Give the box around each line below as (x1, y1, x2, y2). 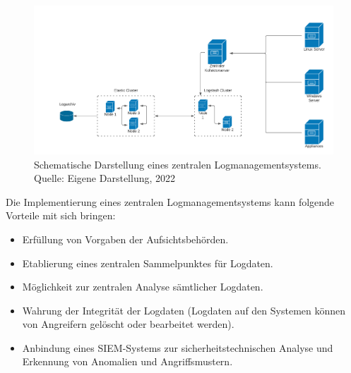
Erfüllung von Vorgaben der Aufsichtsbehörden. (22, 231, 229, 246)
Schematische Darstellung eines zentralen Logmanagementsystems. (34, 157, 321, 171)
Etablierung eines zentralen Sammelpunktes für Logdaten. (22, 255, 273, 270)
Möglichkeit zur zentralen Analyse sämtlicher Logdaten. (22, 279, 263, 294)
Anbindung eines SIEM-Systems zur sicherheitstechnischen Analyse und (22, 340, 333, 355)
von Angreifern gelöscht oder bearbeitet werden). (22, 317, 234, 331)
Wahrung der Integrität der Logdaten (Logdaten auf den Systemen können (22, 302, 346, 317)
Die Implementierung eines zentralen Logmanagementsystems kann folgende (6, 194, 335, 209)
